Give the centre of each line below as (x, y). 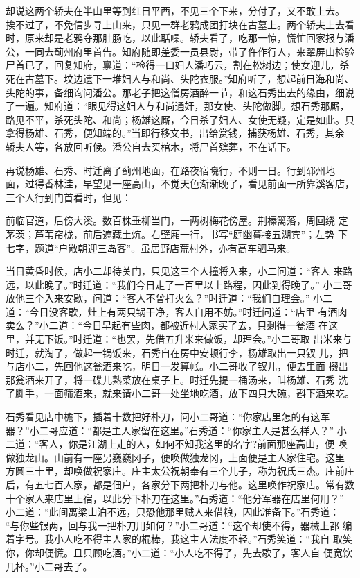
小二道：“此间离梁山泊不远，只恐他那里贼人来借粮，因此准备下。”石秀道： (173, 512)
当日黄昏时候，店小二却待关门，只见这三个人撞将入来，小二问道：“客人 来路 (179, 271)
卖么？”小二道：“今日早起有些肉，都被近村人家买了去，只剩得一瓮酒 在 (167, 325)
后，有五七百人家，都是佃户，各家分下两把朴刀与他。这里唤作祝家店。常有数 (180, 484)
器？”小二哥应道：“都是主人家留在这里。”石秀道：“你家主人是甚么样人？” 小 (176, 430)
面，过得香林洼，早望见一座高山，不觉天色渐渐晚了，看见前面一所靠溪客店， (180, 184)
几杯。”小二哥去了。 (49, 566)
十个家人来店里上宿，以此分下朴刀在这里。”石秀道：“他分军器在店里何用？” (175, 498)
